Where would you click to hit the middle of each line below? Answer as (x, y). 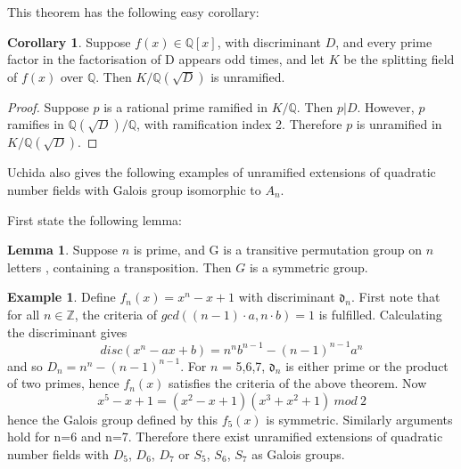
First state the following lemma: (95, 219)
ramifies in (36, 124)
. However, (386, 106)
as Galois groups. (298, 454)
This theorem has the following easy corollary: (133, 12)
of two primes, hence (63, 383)
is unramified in (399, 124)
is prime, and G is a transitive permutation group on (277, 250)
